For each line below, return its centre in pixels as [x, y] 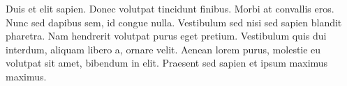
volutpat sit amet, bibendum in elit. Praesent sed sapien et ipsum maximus [167, 63]
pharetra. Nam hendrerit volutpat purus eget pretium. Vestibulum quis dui [166, 36]
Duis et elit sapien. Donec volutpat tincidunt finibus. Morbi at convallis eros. [170, 8]
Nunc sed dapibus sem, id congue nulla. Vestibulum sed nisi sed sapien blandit [174, 22]
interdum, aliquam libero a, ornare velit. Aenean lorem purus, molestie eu [163, 49]
